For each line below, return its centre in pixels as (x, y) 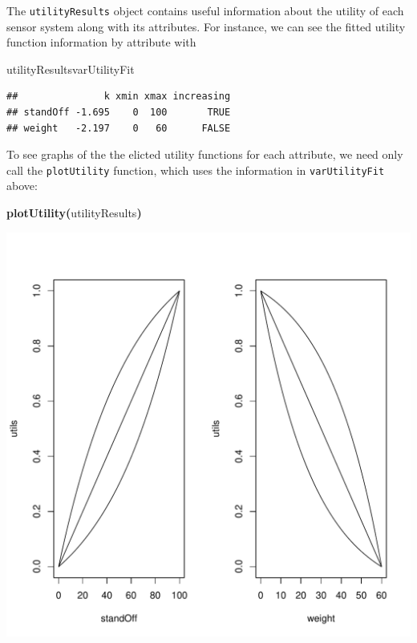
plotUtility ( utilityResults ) (74, 213)
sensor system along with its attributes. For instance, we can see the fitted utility (206, 26)
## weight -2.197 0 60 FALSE (119, 128)
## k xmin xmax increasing (119, 97)
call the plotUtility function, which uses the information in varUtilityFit (196, 170)
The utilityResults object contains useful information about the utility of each (205, 10)
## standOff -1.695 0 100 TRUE (119, 113)
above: (22, 186)
